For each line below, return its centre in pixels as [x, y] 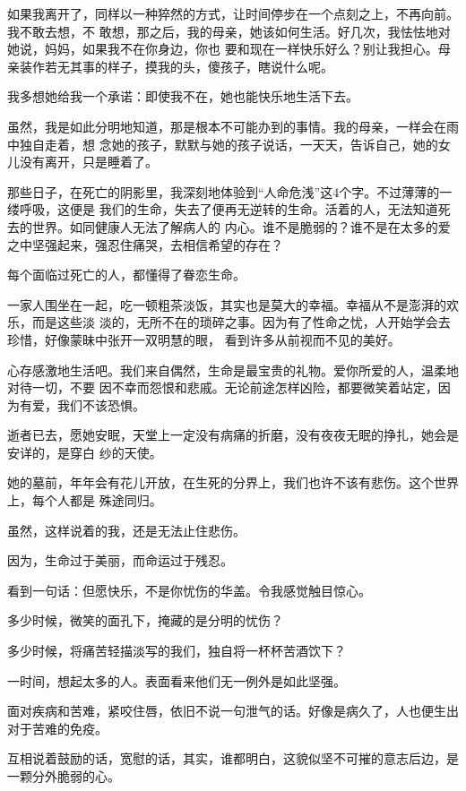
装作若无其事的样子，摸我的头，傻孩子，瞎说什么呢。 [176, 66]
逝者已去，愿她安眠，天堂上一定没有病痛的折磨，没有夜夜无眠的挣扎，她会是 [233, 435]
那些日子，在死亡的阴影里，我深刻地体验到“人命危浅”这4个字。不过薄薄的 [224, 191]
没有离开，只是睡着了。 [88, 162]
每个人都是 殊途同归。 [97, 500]
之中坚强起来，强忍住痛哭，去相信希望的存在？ [145, 244]
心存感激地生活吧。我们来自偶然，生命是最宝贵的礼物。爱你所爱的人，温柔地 [233, 370]
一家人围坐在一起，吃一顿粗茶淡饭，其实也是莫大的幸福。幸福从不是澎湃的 [227, 304]
